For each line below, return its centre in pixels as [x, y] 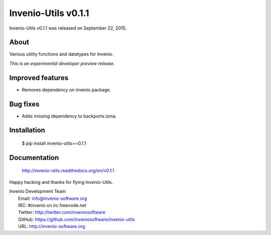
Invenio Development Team [38, 191]
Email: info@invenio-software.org [53, 198]
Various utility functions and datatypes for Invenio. [61, 54]
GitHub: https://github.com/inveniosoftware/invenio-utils [77, 219]
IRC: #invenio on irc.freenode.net [52, 205]
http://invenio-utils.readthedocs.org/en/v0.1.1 [68, 171]
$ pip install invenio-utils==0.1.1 [54, 143]
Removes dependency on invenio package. [66, 90]
